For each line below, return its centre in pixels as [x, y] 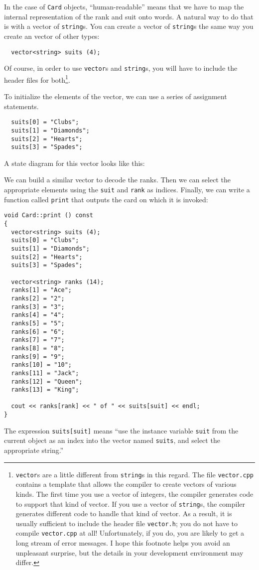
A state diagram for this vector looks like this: [74, 163]
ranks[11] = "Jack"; [45, 373]
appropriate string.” [34, 450]
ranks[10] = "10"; [42, 365]
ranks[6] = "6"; [38, 332]
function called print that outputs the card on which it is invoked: [106, 199]
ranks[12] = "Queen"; [47, 381]
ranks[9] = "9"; [38, 356]
